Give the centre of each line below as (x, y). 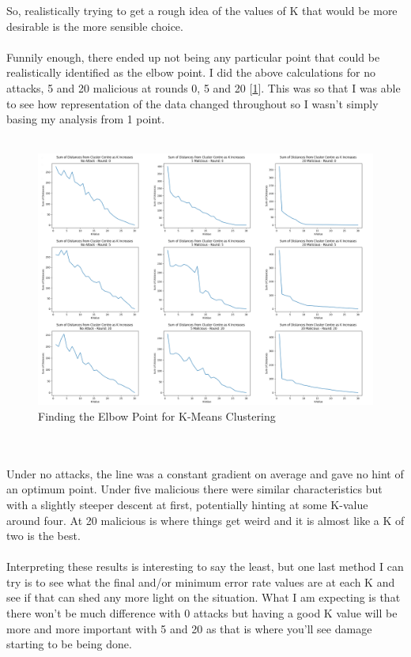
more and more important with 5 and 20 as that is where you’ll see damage (189, 628)
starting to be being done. (69, 644)
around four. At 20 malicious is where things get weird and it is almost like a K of (205, 520)
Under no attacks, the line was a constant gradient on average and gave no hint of (205, 473)
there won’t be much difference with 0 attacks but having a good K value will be (202, 613)
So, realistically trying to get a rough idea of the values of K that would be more (202, 10)
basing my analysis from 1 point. (86, 119)
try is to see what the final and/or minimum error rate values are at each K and (201, 581)
